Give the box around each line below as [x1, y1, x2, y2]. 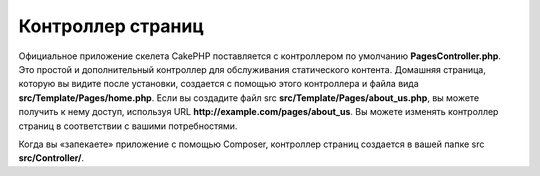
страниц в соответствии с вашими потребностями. [18, 120, 238, 132]
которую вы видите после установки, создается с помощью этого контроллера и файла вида [18, 78, 419, 90]
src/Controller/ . [18, 152, 85, 164]
